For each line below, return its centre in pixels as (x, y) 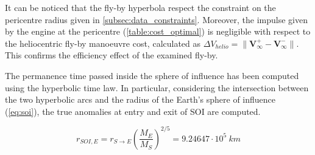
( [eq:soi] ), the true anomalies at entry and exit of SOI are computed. (133, 111)
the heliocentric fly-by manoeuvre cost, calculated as (103, 43)
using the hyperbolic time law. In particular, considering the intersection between (157, 87)
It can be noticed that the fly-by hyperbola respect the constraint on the (140, 7)
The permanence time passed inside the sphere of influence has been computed (152, 75)
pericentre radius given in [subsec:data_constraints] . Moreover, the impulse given (156, 19)
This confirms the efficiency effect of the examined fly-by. (111, 55)
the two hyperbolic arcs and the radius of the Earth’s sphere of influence (140, 99)
